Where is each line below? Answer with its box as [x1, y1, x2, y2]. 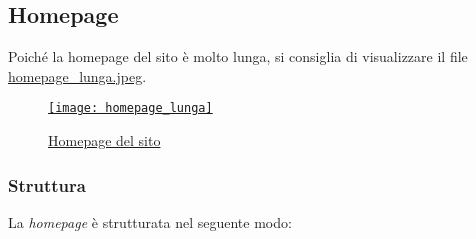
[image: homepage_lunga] [48, 101, 213, 116]
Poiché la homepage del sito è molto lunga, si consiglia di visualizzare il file [8, 46, 468, 67]
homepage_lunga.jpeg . [8, 65, 147, 86]
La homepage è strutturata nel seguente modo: [8, 211, 292, 232]
